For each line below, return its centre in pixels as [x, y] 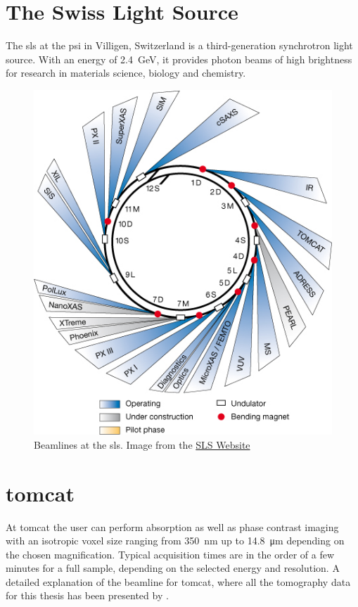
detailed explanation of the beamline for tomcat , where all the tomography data [178, 581]
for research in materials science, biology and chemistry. [126, 73]
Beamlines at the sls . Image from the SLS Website [142, 444]
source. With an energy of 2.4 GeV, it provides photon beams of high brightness [179, 59]
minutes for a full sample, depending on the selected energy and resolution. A [173, 568]
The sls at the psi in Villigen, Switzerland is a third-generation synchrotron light [179, 45]
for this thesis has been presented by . [87, 595]
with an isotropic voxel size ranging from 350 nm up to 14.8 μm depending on [175, 541]
